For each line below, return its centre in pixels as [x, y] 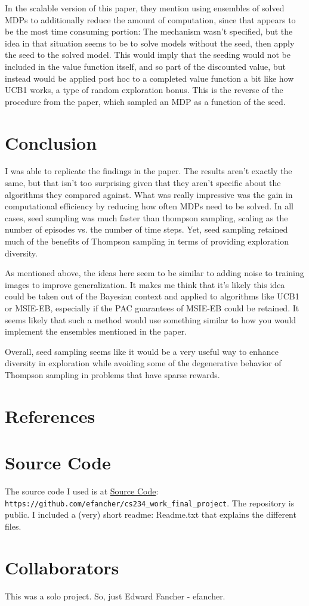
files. [13, 526]
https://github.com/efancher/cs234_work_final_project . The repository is [150, 503]
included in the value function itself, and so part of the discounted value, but [145, 66]
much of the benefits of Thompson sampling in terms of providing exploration [147, 241]
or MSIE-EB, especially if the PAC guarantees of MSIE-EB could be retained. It [152, 308]
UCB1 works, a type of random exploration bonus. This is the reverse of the [144, 90]
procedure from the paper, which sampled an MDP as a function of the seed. [145, 101]
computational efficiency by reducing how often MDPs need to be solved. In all [149, 206]
